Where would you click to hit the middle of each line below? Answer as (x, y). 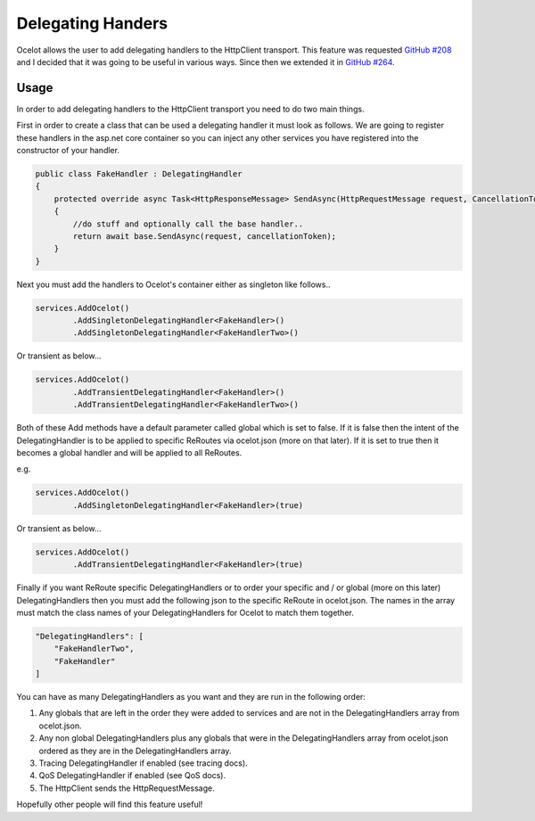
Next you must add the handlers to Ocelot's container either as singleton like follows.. (173, 284)
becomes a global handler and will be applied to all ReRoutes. (129, 453)
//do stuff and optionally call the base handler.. (188, 224)
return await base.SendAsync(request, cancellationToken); (205, 236)
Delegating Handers (92, 23)
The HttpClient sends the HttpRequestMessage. (127, 788)
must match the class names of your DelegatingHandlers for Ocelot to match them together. (185, 612)
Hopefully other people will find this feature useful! (110, 805)
